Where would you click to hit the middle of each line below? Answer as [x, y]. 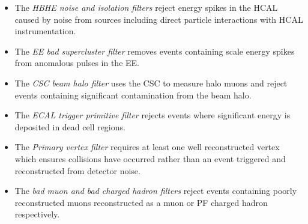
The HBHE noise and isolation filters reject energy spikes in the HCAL [146, 7]
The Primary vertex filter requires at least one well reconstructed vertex [147, 147]
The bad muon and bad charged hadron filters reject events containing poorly [156, 191]
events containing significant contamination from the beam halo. [133, 95]
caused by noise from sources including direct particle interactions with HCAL [159, 19]
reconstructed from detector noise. [77, 170]
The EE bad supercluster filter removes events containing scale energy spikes [155, 51]
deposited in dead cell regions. [70, 126]
